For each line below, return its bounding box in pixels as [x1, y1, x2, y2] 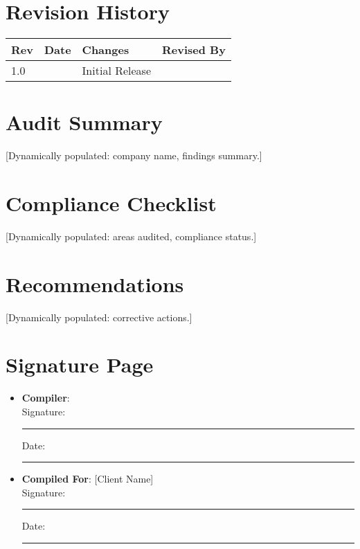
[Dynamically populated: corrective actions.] [6, 309, 192, 324]
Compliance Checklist [6, 189, 217, 217]
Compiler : [21, 390, 70, 405]
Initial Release [82, 62, 152, 79]
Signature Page [6, 350, 154, 379]
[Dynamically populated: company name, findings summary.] [6, 148, 262, 163]
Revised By [162, 42, 226, 58]
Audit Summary [6, 108, 163, 136]
